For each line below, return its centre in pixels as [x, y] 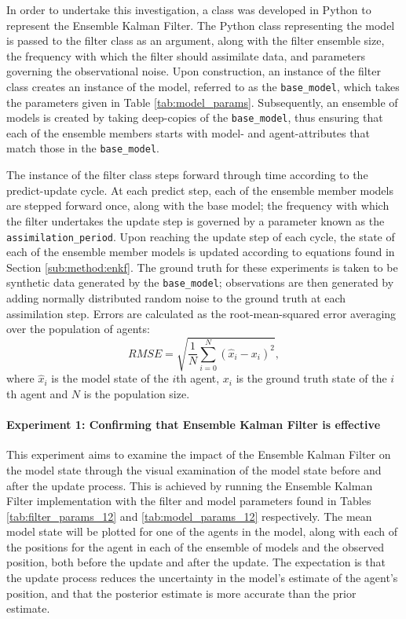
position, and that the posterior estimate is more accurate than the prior [181, 593]
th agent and [37, 393]
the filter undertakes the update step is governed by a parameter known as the [196, 220]
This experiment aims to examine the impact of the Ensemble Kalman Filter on [199, 454]
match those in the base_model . [83, 148]
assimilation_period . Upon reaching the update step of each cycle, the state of [201, 236]
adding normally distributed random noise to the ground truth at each [176, 298]
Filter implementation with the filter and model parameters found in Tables [189, 501]
